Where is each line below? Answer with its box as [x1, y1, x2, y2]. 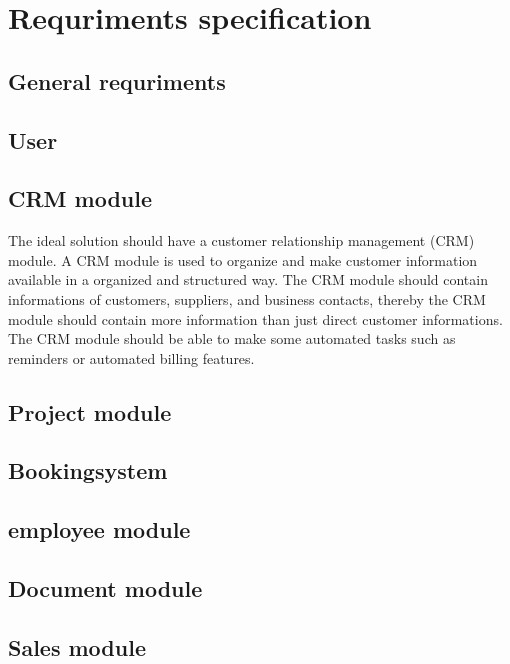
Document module [8, 573, 203, 604]
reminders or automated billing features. [8, 347, 255, 368]
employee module [8, 514, 191, 545]
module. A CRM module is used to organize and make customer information [8, 249, 478, 270]
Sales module [8, 631, 146, 662]
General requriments [8, 65, 226, 96]
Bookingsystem [8, 455, 168, 486]
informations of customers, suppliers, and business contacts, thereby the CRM [8, 288, 486, 309]
